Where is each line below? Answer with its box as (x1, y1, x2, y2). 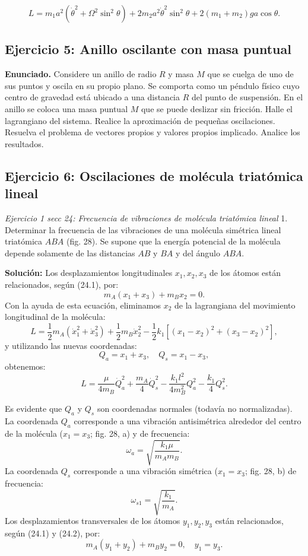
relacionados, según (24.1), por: (5, 278, 119, 290)
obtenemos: (5, 360, 46, 373)
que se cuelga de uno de (207, 68, 294, 80)
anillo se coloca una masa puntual (5, 102, 128, 115)
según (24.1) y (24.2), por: (5, 526, 100, 539)
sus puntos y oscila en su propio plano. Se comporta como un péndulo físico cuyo (5, 79, 300, 91)
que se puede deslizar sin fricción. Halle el (141, 102, 293, 115)
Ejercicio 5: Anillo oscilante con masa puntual (5, 40, 291, 58)
